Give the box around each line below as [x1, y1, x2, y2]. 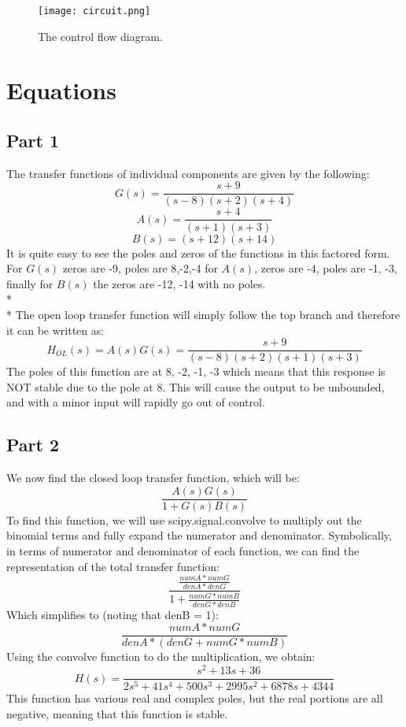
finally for [6, 275, 54, 291]
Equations [6, 74, 116, 106]
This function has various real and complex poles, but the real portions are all [6, 689, 383, 706]
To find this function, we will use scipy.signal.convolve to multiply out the [6, 511, 362, 528]
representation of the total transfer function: [6, 558, 220, 574]
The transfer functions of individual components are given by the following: [6, 165, 370, 181]
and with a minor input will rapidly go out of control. [6, 394, 265, 410]
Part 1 [6, 128, 60, 153]
